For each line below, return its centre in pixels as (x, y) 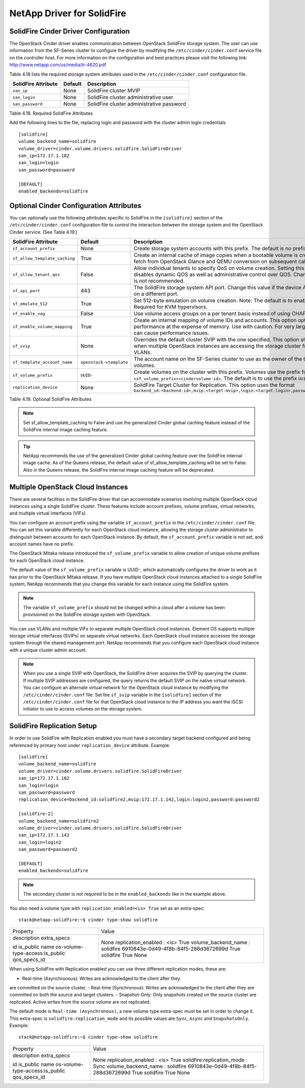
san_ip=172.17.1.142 (44, 835)
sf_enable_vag (29, 313)
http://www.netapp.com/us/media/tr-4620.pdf (58, 65)
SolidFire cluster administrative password (137, 104)
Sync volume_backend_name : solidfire (140, 1066)
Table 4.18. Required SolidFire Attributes (51, 113)
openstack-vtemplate (104, 362)
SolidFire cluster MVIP (114, 90)
